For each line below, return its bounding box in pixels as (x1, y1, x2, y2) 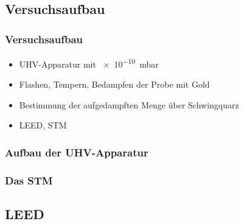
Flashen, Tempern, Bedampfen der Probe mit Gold (19, 78, 210, 91)
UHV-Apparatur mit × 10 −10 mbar (19, 56, 159, 70)
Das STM (5, 172, 53, 187)
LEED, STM (19, 119, 67, 131)
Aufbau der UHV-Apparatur (5, 144, 148, 159)
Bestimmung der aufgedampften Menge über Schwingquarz (19, 98, 239, 111)
